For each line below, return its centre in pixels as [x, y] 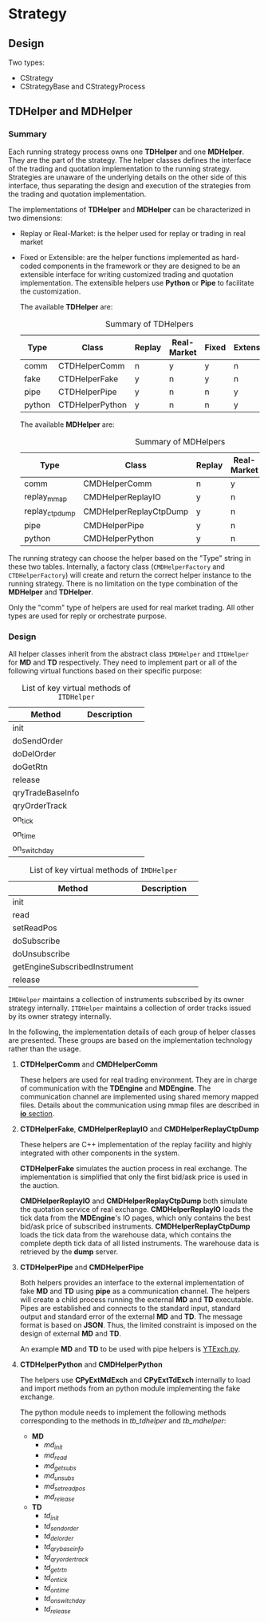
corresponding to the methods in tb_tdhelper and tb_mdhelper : [123, 1420]
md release [59, 1497]
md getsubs [60, 1466]
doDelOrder [34, 754]
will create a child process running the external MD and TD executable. [136, 1299]
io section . [37, 1113]
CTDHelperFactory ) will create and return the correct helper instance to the [130, 575]
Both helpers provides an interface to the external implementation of [132, 1282]
